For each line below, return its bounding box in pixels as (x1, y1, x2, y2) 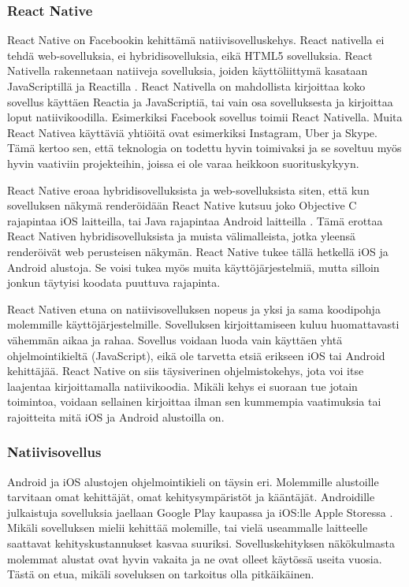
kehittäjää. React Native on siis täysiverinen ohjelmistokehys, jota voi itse (7, 362, 364, 379)
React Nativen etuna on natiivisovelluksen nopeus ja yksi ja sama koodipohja (7, 300, 381, 317)
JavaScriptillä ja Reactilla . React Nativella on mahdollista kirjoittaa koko (7, 78, 366, 94)
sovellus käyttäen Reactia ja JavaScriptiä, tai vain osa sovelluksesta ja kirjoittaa (7, 93, 393, 110)
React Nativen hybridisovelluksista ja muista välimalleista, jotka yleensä (7, 228, 356, 244)
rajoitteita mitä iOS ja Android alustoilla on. (7, 408, 225, 425)
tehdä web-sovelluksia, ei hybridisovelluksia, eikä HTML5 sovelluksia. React (7, 46, 373, 63)
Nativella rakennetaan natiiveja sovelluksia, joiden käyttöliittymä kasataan (7, 62, 368, 79)
